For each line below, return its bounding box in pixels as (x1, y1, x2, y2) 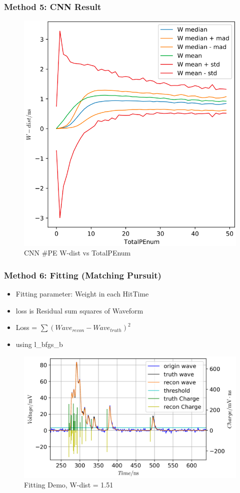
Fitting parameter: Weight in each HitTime (15, 288, 149, 299)
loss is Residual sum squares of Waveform (15, 305, 143, 315)
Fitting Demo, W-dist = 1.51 (24, 479, 113, 490)
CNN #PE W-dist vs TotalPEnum (24, 247, 131, 258)
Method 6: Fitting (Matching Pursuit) (4, 268, 161, 281)
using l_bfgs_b (15, 338, 63, 349)
